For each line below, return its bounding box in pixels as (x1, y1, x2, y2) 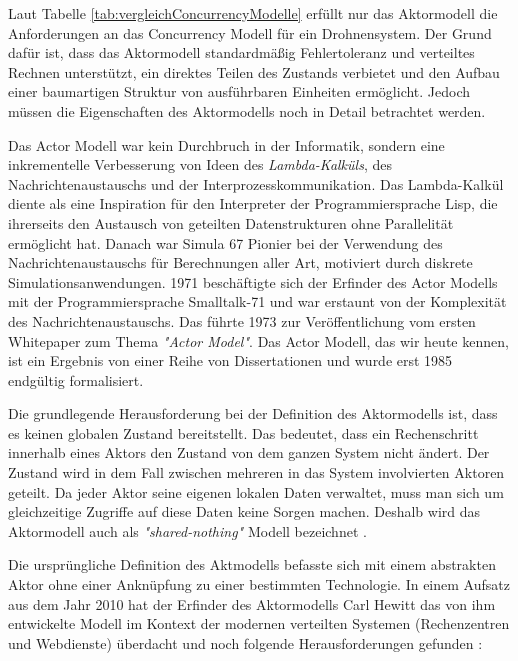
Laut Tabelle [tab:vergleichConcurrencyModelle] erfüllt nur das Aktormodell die (8, 3, 498, 23)
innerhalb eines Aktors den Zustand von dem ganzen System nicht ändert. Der (8, 442, 490, 463)
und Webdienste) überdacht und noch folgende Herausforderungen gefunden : (8, 632, 483, 653)
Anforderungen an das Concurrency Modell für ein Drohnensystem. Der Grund (8, 22, 492, 43)
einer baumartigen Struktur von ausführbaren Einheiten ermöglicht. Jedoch (8, 81, 471, 102)
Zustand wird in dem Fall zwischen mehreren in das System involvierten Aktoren (8, 462, 505, 483)
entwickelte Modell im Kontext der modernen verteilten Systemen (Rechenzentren (8, 613, 510, 634)
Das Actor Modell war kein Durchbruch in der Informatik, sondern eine (8, 134, 445, 155)
